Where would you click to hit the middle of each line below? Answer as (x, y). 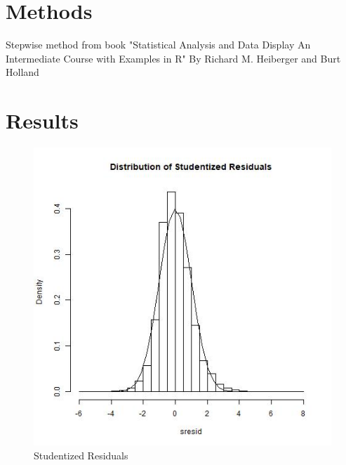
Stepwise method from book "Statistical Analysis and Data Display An (158, 45)
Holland (22, 72)
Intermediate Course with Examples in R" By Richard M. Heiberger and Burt (173, 58)
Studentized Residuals (81, 455)
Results (42, 120)
